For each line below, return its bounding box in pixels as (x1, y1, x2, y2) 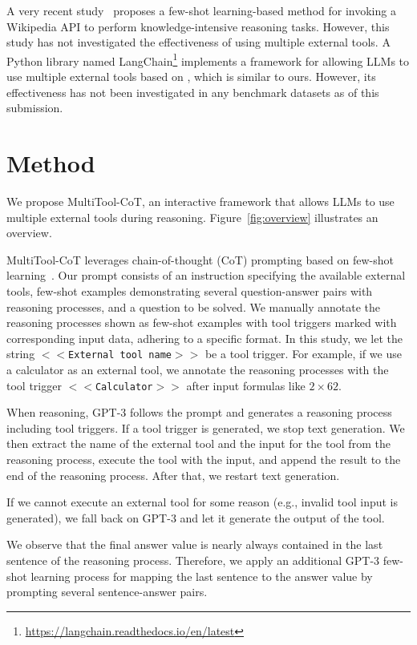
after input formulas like (186, 377, 306, 393)
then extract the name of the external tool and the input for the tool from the (6, 435, 391, 452)
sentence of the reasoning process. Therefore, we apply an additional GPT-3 (6, 551, 380, 568)
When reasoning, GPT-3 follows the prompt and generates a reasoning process (6, 404, 392, 421)
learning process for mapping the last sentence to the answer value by (30, 567, 373, 584)
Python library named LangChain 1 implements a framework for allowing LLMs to (6, 50, 410, 69)
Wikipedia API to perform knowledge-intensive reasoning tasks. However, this (6, 18, 390, 34)
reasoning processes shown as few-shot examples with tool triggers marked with (6, 314, 397, 331)
